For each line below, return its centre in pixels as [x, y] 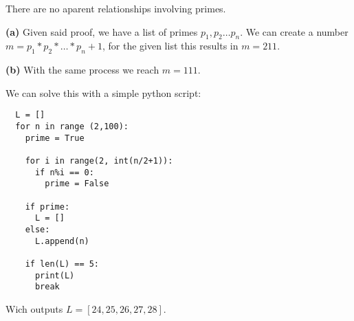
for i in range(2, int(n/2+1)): [99, 161]
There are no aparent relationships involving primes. [116, 8]
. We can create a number [294, 31]
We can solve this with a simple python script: [103, 92]
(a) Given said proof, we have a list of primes [102, 31]
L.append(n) [62, 241]
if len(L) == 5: [62, 264]
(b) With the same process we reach [82, 70]
